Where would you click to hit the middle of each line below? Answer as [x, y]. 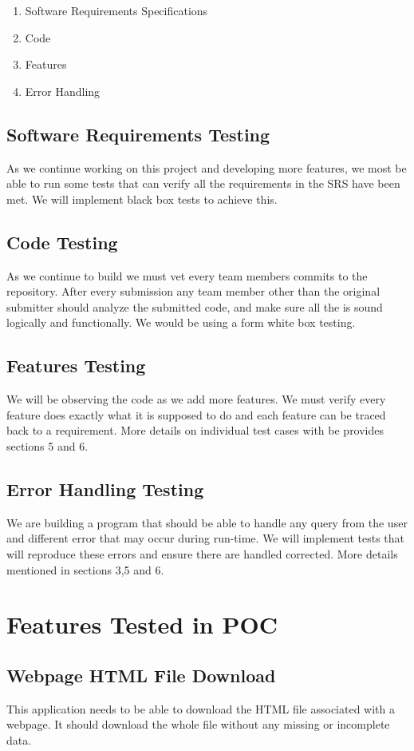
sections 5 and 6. [47, 445]
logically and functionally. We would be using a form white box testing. [181, 322]
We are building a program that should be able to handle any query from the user [207, 522]
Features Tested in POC [142, 624]
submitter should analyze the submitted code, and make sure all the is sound [195, 306]
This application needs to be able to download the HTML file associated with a [201, 708]
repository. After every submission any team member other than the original [193, 291]
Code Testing [62, 242]
